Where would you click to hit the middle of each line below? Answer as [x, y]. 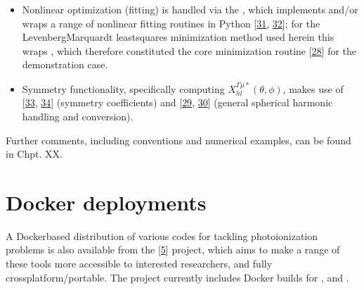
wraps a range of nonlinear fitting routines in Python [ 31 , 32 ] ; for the [171, 23]
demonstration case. [65, 64]
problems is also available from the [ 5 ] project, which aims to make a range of [173, 250]
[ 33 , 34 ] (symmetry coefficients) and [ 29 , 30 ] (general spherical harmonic [177, 102]
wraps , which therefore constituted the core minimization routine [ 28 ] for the [189, 50]
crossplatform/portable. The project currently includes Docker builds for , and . [177, 277]
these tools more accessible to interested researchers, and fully [139, 264]
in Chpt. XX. [34, 154]
